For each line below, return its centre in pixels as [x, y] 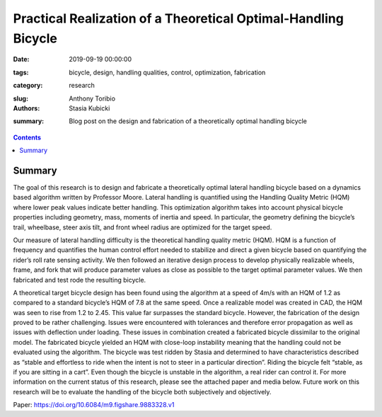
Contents [27, 137]
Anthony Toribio [92, 98]
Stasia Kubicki [89, 108]
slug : [21, 98]
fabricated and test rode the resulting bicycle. [80, 280]
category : [28, 86]
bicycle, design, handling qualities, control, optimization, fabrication [167, 72]
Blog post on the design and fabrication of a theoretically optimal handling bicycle [188, 121]
